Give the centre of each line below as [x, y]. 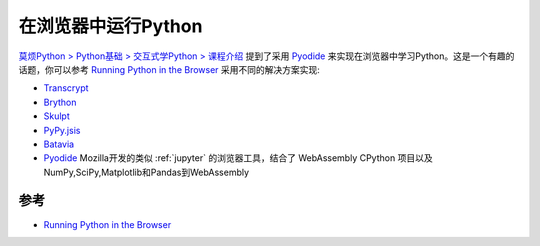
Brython [60, 102]
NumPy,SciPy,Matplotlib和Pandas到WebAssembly [146, 172]
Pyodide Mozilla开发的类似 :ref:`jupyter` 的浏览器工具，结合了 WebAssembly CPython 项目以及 [238, 158]
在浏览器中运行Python [110, 26]
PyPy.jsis [62, 130]
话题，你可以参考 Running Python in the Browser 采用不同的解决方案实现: [169, 69]
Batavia [59, 144]
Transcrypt [66, 88]
